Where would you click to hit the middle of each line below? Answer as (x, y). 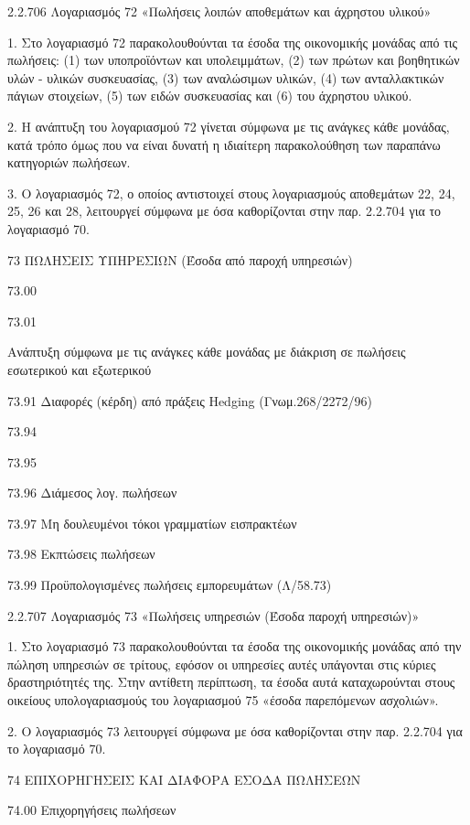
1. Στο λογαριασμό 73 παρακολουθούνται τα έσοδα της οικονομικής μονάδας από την (235, 646)
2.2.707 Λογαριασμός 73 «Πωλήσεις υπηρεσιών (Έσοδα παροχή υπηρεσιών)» (214, 615)
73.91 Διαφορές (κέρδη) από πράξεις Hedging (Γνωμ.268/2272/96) (190, 400)
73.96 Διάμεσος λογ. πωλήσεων (92, 493)
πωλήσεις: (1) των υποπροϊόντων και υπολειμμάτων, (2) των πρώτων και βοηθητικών (234, 60)
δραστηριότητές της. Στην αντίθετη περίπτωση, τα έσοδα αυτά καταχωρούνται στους (231, 682)
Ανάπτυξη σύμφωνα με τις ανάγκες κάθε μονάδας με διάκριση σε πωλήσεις (207, 352)
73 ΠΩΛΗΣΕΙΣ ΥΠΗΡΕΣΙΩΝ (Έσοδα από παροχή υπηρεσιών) (180, 259)
